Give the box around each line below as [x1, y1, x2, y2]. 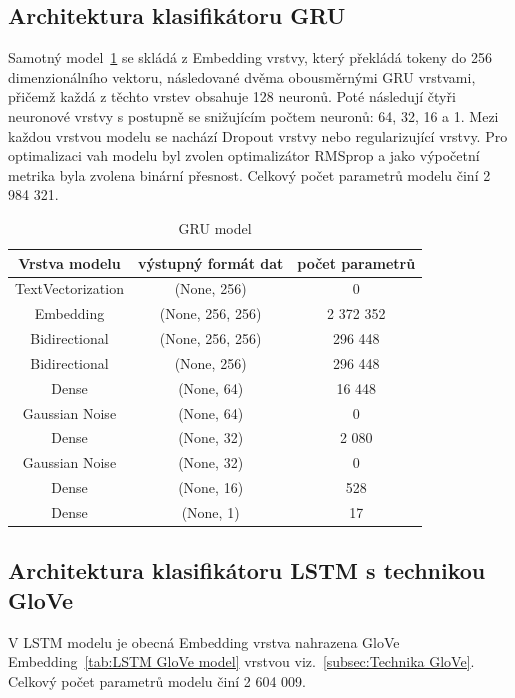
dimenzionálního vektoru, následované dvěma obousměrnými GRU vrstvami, [8, 66, 476, 87]
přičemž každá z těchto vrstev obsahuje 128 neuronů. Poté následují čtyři [8, 86, 456, 107]
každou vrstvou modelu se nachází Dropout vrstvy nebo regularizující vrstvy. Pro [8, 125, 508, 146]
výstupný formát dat [137, 252, 284, 273]
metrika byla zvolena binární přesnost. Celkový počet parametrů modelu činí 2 [8, 164, 491, 185]
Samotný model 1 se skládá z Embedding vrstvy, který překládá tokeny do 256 [8, 47, 492, 68]
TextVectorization [15, 278, 124, 299]
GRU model [178, 217, 252, 238]
